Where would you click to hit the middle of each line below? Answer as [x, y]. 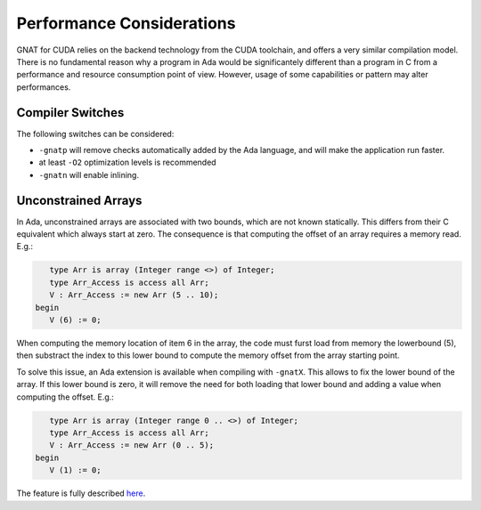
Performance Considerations [126, 23]
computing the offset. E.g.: [65, 397]
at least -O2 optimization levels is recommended [128, 162]
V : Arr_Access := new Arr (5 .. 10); [134, 295]
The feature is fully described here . [81, 493]
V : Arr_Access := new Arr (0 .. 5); [131, 445]
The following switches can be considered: [95, 134]
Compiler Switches [70, 113]
